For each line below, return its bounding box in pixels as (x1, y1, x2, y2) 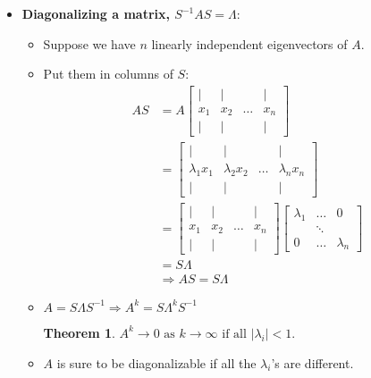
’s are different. (271, 353, 354, 372)
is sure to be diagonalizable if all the (56, 353, 257, 372)
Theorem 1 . (43, 323, 115, 341)
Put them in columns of (43, 64, 173, 83)
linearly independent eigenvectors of (151, 34, 348, 53)
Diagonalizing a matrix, (21, 4, 170, 22)
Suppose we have (43, 34, 136, 53)
